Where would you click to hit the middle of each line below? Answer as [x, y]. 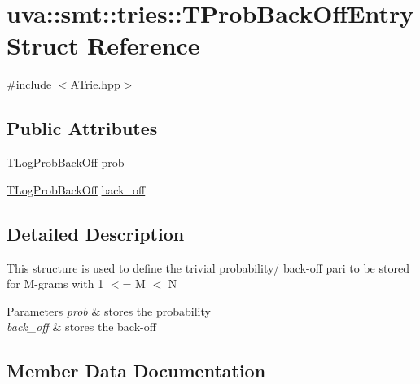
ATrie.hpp [95, 84]
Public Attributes [82, 128]
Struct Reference [103, 45]
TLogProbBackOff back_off [76, 189]
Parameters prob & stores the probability [109, 310]
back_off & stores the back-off [81, 327]
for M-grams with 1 [55, 284]
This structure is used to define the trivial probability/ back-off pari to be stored [208, 267]
